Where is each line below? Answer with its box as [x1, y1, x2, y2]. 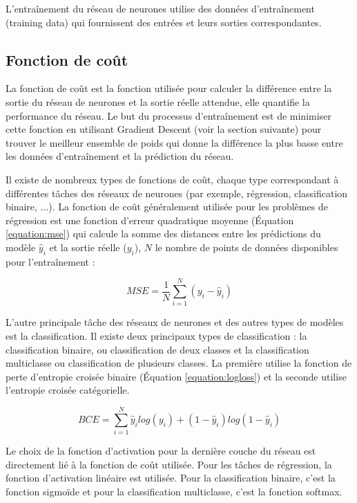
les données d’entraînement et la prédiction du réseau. [6, 149, 234, 163]
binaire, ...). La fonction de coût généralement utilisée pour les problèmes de [6, 199, 328, 214]
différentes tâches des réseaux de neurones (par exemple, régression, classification [6, 185, 348, 200]
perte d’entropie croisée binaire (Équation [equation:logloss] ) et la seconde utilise [6, 369, 347, 383]
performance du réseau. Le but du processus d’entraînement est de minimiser [6, 108, 331, 122]
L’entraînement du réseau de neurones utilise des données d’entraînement [6, 1, 315, 15]
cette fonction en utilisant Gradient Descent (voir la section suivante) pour [6, 122, 322, 136]
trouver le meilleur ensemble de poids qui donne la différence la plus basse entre [6, 135, 343, 149]
